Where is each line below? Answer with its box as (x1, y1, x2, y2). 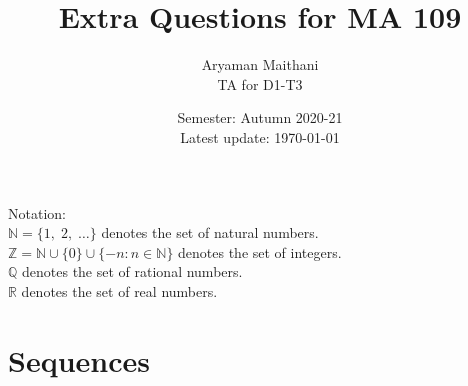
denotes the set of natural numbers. (101, 222, 319, 243)
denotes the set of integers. (178, 241, 342, 262)
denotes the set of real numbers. (21, 280, 218, 301)
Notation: (8, 202, 66, 223)
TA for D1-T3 (217, 73, 303, 94)
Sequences (8, 339, 150, 380)
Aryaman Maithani (201, 54, 319, 75)
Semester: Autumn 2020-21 (177, 107, 343, 128)
